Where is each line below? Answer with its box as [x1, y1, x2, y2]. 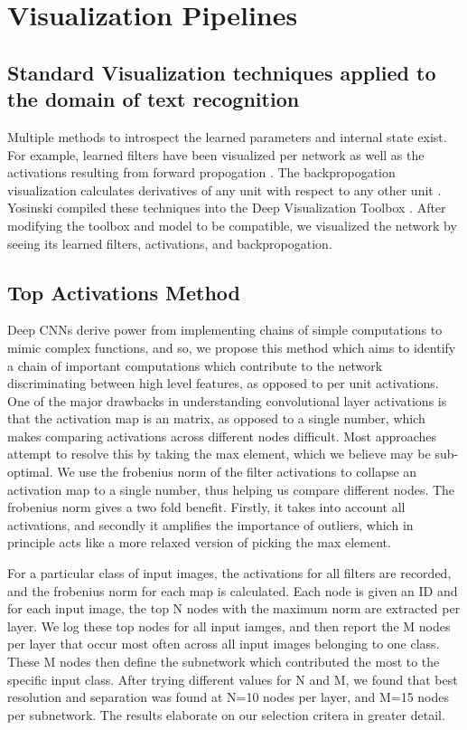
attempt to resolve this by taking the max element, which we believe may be [7, 444, 431, 463]
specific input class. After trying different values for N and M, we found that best [7, 669, 458, 688]
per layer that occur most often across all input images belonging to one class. [7, 634, 440, 653]
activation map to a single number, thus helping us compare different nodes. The [7, 479, 455, 498]
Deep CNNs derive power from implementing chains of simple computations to [7, 320, 443, 339]
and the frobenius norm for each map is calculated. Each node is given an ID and [7, 581, 458, 600]
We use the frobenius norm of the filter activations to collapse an [57, 462, 417, 481]
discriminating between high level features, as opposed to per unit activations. [7, 374, 439, 393]
